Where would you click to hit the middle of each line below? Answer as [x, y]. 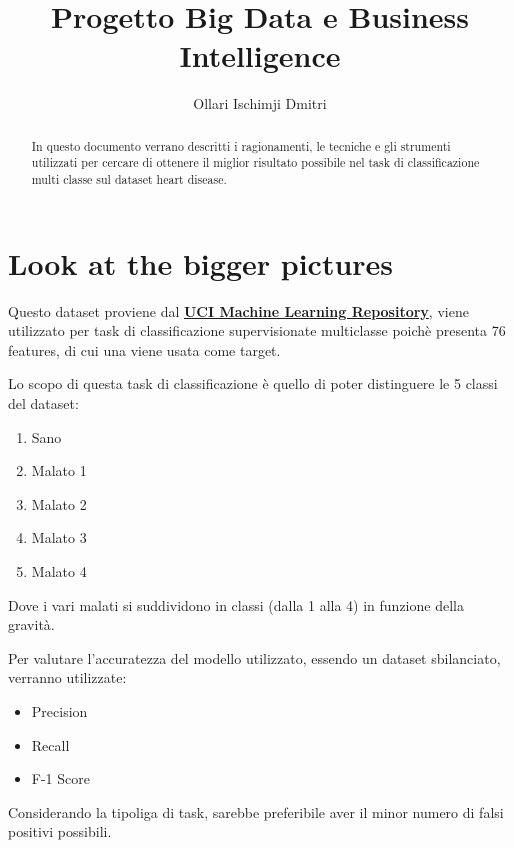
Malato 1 [59, 470]
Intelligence [260, 55]
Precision [59, 710]
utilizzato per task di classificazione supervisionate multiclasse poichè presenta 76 [257, 330]
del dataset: [43, 402]
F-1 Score [60, 778]
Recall [50, 744]
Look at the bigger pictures [201, 262]
